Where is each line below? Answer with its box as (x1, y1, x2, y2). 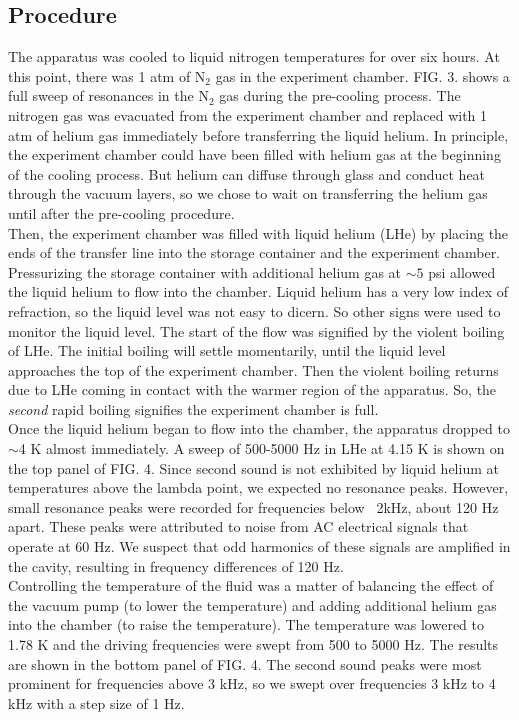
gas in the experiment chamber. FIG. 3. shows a (215, 65, 510, 86)
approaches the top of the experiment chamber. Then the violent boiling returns (8, 359, 499, 380)
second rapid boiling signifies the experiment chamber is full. (8, 398, 379, 419)
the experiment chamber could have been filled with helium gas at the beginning (8, 144, 501, 165)
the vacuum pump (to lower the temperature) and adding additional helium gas (8, 594, 497, 615)
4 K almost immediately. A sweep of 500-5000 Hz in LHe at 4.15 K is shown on (18, 438, 505, 459)
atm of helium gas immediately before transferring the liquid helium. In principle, (8, 124, 509, 145)
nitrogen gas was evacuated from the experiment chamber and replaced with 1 (8, 104, 488, 125)
